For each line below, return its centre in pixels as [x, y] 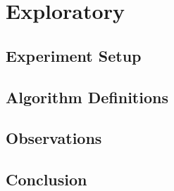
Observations [54, 138]
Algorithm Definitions [87, 97]
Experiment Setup [74, 55]
